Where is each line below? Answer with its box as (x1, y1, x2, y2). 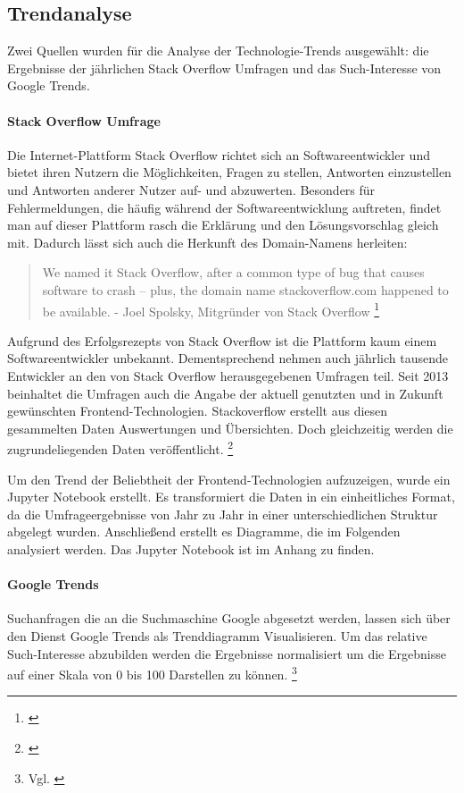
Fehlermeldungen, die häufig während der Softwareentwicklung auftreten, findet (7, 198, 442, 216)
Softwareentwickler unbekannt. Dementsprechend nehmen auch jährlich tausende (7, 349, 449, 367)
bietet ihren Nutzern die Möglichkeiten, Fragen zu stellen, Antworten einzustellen (7, 163, 452, 181)
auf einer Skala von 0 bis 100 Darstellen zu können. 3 (7, 662, 297, 683)
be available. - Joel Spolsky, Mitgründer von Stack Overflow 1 (42, 299, 380, 320)
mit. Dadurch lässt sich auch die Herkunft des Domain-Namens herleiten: (7, 232, 408, 251)
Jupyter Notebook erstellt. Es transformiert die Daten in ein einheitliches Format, (7, 487, 455, 506)
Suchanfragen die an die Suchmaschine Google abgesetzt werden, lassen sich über (7, 609, 451, 628)
